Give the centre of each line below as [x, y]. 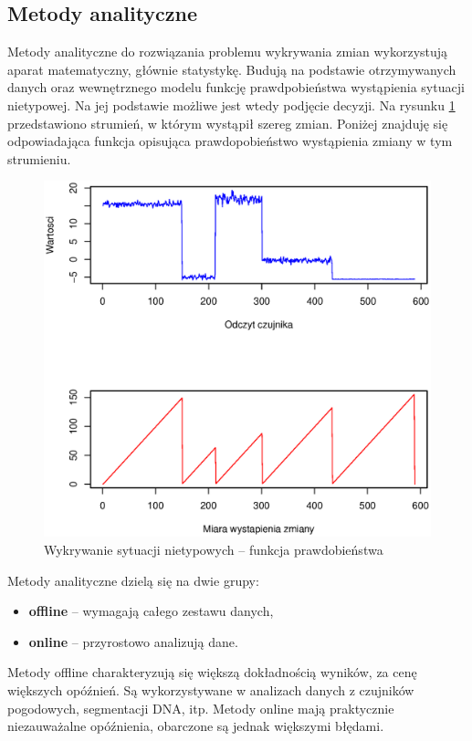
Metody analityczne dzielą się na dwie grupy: [133, 580]
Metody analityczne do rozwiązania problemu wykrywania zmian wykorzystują [228, 52]
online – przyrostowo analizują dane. [133, 641]
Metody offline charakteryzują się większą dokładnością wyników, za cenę [212, 672]
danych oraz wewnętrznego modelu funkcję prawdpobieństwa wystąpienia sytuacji [236, 87]
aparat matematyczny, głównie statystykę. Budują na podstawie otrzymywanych [232, 69]
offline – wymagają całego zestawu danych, [151, 611]
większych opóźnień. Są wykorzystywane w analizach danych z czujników [211, 689]
